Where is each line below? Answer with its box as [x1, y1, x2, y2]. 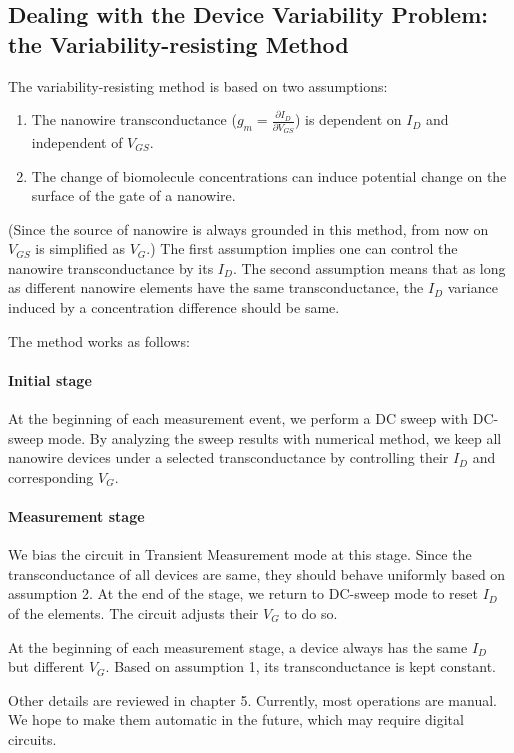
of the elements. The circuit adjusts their [8, 603, 259, 623]
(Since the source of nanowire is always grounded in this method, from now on [8, 218, 489, 239]
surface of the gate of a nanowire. [31, 185, 236, 206]
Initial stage [8, 369, 92, 390]
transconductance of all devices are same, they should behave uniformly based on [8, 563, 506, 584]
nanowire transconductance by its [8, 257, 214, 278]
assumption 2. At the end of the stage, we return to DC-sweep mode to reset [8, 583, 479, 604]
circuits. [8, 728, 57, 749]
